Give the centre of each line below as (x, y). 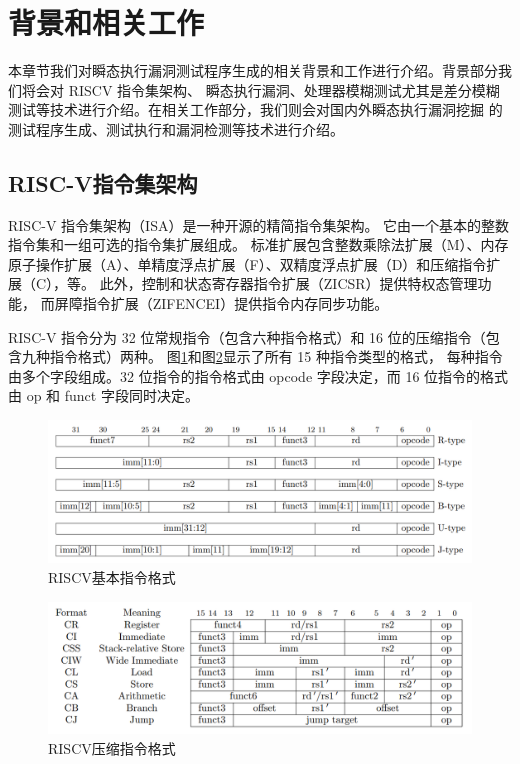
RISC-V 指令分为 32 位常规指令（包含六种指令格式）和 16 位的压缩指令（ (247, 336)
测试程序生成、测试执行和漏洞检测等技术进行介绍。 (176, 128)
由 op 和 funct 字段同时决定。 (103, 395)
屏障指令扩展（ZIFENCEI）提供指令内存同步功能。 (221, 303)
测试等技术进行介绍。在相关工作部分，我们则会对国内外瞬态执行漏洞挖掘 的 (255, 109)
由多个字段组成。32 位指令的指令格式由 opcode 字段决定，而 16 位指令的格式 (258, 375)
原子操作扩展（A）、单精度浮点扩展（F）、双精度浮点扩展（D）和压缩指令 (247, 263)
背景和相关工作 (106, 22)
